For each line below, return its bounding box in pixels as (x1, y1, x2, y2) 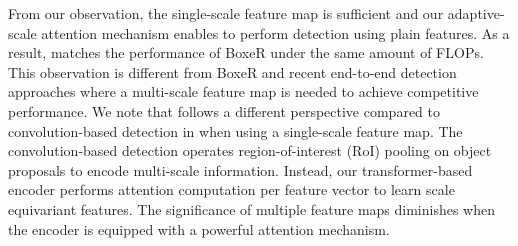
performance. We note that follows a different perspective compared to (8, 100, 440, 121)
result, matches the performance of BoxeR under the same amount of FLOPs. (8, 42, 484, 63)
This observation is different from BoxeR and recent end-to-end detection (8, 61, 457, 82)
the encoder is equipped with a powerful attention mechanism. (8, 218, 390, 239)
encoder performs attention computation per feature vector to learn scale (8, 179, 455, 200)
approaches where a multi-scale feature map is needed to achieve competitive (8, 81, 479, 102)
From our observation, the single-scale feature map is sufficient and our (8, 3, 444, 23)
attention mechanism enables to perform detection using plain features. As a (41, 22, 510, 43)
